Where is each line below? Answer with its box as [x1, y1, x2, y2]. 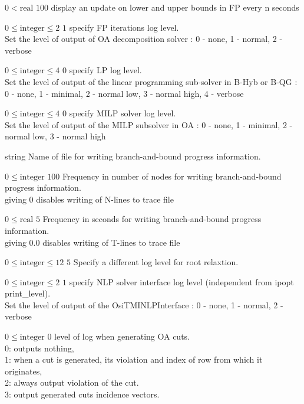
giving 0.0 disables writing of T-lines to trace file [5, 236, 180, 248]
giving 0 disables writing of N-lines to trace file [5, 193, 174, 205]
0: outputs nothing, [5, 341, 74, 354]
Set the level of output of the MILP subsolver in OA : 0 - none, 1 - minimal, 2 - [5, 118, 293, 131]
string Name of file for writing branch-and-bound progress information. [5, 149, 261, 162]
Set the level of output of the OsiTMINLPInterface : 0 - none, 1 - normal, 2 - [5, 298, 283, 311]
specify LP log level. [69, 64, 142, 76]
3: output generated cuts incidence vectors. [5, 388, 160, 400]
